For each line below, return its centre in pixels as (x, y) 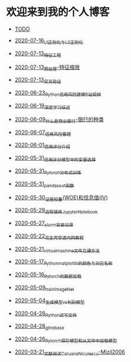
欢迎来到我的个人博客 (58, 12)
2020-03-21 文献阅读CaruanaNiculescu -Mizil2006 (70, 353)
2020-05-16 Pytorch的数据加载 (48, 275)
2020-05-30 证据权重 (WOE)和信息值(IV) (61, 198)
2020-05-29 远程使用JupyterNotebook (56, 211)
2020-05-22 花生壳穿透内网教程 (49, 236)
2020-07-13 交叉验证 (38, 81)
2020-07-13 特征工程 (38, 54)
